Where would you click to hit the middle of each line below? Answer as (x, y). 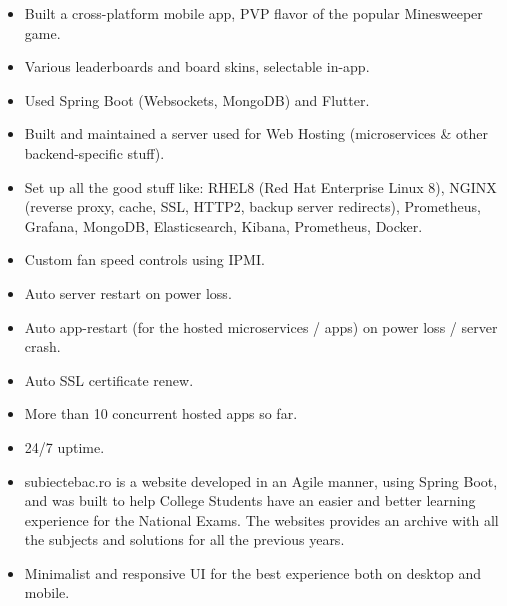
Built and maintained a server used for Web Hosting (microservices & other (256, 133)
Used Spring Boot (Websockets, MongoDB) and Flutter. (197, 99)
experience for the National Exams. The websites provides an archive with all (261, 519)
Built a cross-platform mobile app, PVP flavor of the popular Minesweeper (253, 13)
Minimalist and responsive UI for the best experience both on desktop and (253, 572)
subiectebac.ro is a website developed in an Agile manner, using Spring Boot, (261, 480)
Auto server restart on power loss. (128, 292)
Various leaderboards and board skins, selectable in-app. (197, 66)
